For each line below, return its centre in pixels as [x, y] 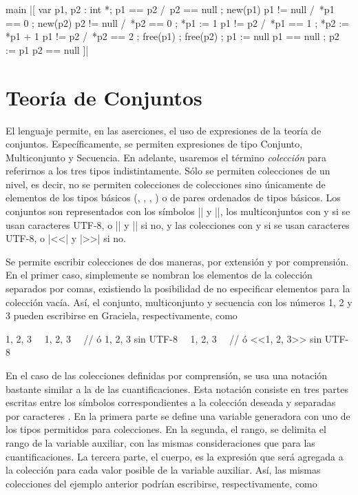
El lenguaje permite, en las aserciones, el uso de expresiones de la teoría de [164, 130]
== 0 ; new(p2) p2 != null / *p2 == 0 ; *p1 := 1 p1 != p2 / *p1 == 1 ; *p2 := [177, 22]
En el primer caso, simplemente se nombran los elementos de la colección [159, 275]
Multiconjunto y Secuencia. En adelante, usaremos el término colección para [166, 157]
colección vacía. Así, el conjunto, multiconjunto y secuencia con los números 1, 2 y [179, 302]
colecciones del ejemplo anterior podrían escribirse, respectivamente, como [161, 483]
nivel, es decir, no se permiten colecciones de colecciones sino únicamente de [166, 184]
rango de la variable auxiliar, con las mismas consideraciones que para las [160, 442]
